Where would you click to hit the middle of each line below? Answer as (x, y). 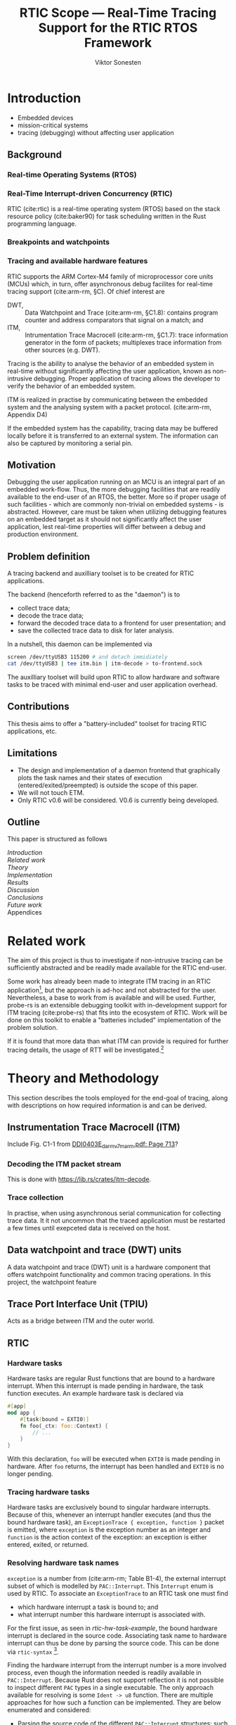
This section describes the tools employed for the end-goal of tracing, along (118, 1097)
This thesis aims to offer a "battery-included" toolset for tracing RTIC (107, 723)
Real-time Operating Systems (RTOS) (72, 175)
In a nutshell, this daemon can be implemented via (80, 644)
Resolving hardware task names (63, 1563)
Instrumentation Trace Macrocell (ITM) (94, 1127)
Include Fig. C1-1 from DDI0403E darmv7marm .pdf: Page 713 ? (93, 1145)
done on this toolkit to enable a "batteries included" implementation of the (114, 1020)
